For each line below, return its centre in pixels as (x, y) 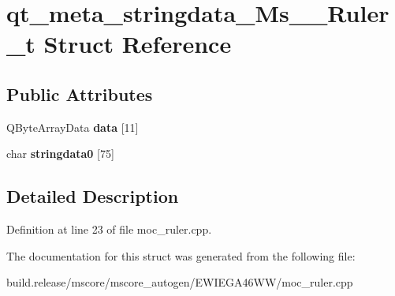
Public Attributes (80, 94)
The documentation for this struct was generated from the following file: (181, 255)
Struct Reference (138, 44)
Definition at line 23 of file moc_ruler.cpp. (109, 229)
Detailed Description (93, 196)
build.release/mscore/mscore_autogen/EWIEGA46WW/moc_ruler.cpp (180, 282)
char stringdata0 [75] (60, 154)
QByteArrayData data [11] (73, 127)
